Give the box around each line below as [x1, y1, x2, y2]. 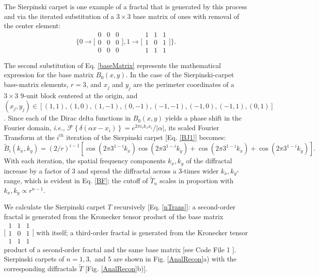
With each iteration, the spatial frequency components [4, 156, 166, 166]
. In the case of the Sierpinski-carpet [126, 69, 234, 80]
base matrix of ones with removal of [133, 11, 239, 21]
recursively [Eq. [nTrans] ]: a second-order [113, 202, 236, 212]
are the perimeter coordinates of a [133, 79, 235, 89]
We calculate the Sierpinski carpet [4, 202, 106, 212]
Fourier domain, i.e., [4, 122, 65, 133]
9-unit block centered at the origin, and [20, 90, 138, 100]
